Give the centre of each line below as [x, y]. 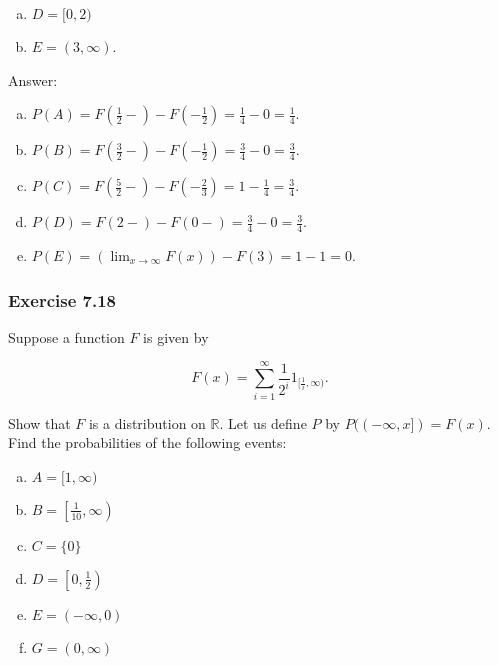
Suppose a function [66, 336]
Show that [39, 422]
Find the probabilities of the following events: [147, 442]
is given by [176, 336]
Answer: [33, 79]
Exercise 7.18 [62, 299]
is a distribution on [147, 422]
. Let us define [263, 422]
